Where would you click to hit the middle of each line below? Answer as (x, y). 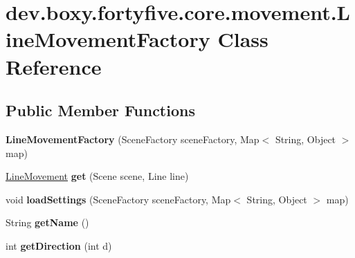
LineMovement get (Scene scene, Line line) (97, 176)
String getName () (47, 222)
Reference (54, 66)
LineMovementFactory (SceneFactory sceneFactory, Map (133, 139)
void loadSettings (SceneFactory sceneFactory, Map (118, 199)
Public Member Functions (100, 110)
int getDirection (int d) (59, 245)
